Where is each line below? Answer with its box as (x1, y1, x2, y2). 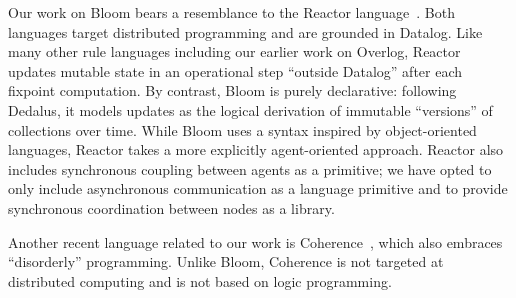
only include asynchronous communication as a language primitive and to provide (8, 178, 508, 199)
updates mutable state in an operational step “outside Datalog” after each (8, 60, 463, 81)
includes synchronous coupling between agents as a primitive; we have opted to (8, 158, 492, 179)
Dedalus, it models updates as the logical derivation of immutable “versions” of (8, 99, 493, 120)
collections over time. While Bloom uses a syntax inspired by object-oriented (8, 119, 477, 140)
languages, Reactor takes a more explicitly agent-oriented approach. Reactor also (8, 139, 504, 160)
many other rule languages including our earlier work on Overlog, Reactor (8, 41, 461, 62)
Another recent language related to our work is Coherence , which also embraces (8, 231, 503, 252)
